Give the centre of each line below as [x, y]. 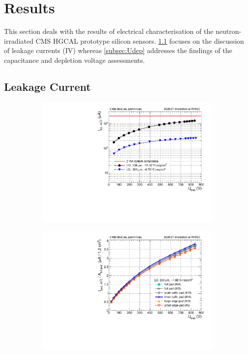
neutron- [229, 31]
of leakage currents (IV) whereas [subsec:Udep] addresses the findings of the [118, 50]
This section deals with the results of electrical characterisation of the [109, 31]
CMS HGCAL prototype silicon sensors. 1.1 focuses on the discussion [140, 41]
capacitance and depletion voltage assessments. [74, 60]
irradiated [19, 41]
